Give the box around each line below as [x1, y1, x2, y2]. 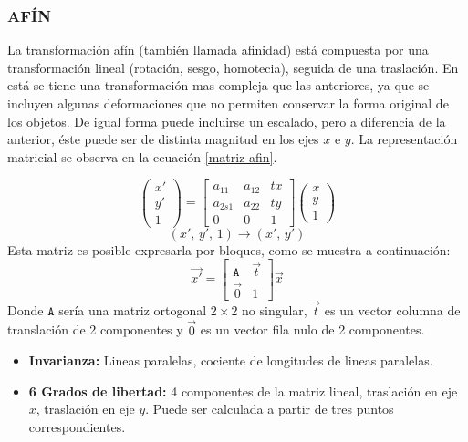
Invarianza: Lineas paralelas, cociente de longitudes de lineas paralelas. [28, 351, 433, 370]
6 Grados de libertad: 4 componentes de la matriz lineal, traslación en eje [28, 381, 458, 400]
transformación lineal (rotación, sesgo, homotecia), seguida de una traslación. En [7, 57, 459, 77]
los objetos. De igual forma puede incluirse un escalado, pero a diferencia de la [7, 111, 446, 130]
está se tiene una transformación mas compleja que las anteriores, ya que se [7, 76, 430, 95]
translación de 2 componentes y [7, 320, 183, 339]
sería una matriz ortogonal [58, 300, 207, 319]
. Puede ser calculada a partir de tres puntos [145, 399, 394, 418]
